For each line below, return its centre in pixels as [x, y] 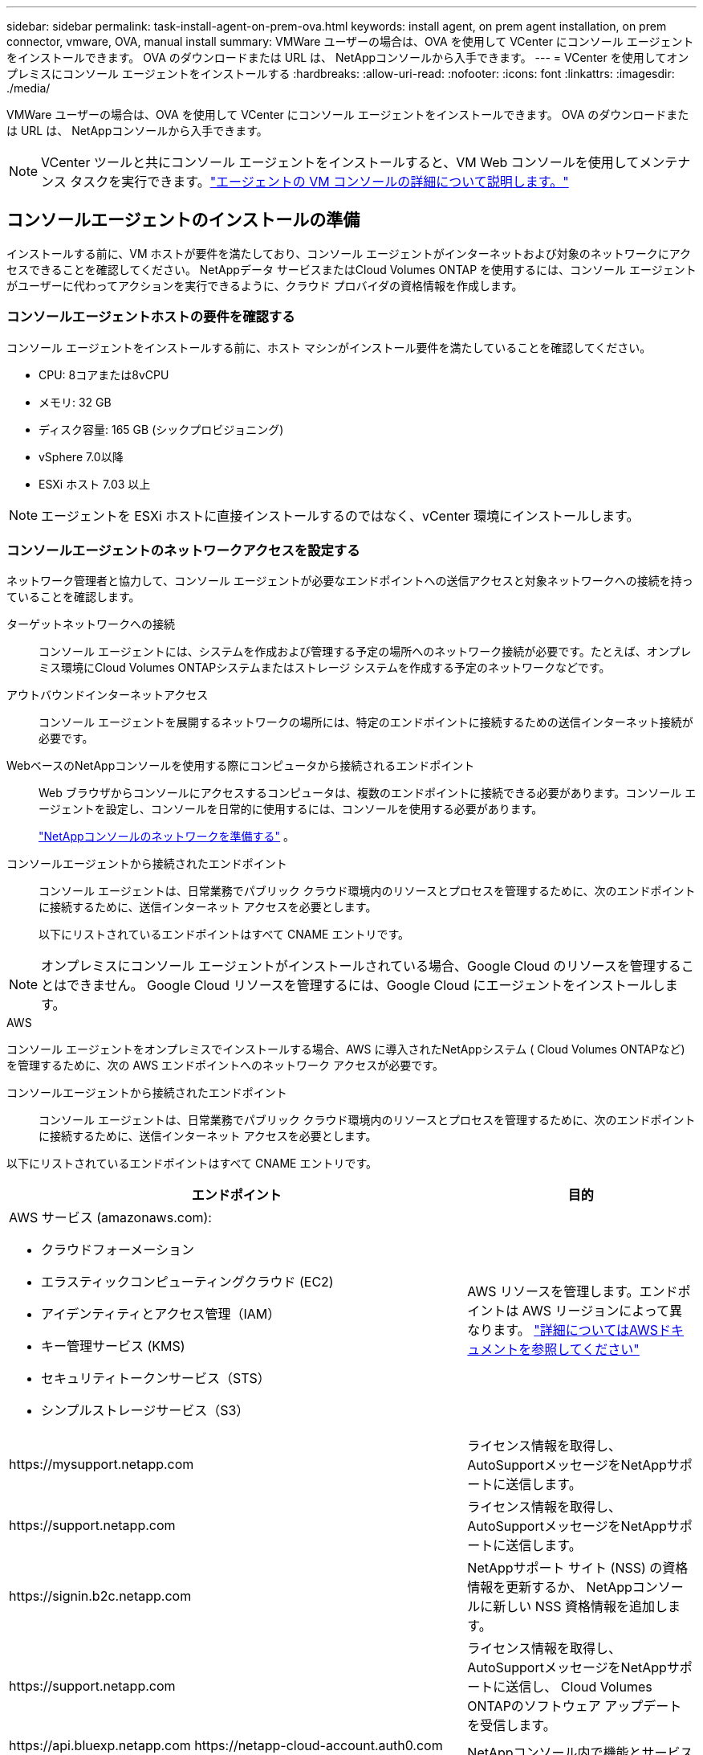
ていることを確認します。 [73, 597]
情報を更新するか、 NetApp [550, 1587]
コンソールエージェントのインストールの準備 [183, 220]
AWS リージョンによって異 [602, 1311]
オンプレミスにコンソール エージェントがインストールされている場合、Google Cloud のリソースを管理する [361, 966]
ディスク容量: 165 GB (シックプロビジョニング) [161, 429]
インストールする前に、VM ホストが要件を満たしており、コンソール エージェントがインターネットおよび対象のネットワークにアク [349, 253]
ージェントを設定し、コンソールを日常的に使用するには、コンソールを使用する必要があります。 [291, 809]
